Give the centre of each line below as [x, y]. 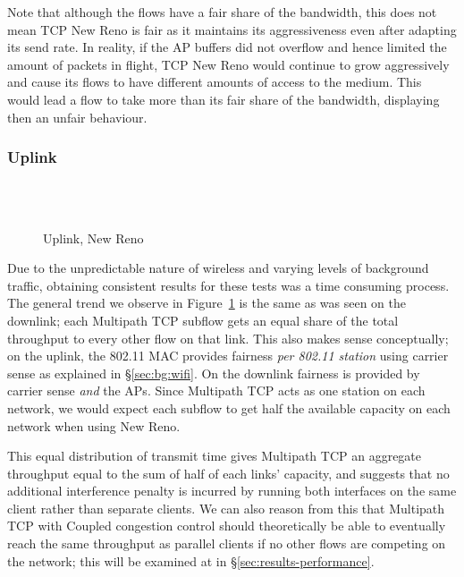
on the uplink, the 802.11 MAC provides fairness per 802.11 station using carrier [228, 356]
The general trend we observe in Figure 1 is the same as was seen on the [207, 303]
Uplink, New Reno [93, 238]
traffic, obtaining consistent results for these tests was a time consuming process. [228, 285]
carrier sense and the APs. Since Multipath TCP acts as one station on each [216, 390]
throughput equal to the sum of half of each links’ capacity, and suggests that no [228, 473]
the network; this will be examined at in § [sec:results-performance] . [191, 560]
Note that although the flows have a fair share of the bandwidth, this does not [222, 12]
